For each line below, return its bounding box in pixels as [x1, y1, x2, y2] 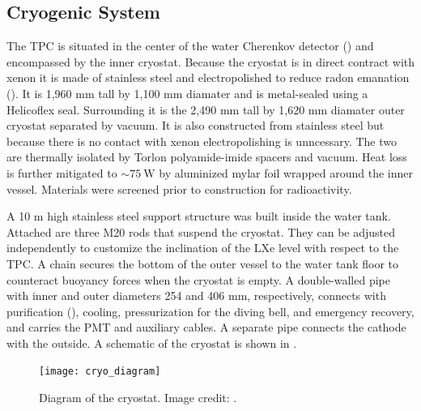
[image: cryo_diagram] [39, 366, 161, 378]
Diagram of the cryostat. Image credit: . [39, 389, 237, 406]
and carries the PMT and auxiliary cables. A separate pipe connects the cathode [6, 319, 406, 336]
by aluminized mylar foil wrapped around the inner [159, 164, 413, 181]
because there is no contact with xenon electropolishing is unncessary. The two [6, 132, 397, 149]
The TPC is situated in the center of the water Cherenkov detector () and [6, 37, 374, 54]
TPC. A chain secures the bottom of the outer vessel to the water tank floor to [6, 255, 398, 272]
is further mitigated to [6, 164, 117, 181]
